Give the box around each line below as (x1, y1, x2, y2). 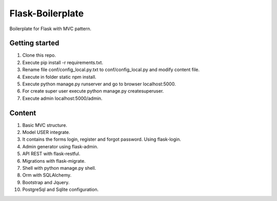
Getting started (9, 39, 60, 48)
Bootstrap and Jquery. (22, 179, 70, 185)
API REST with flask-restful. (22, 151, 81, 157)
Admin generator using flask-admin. (22, 143, 98, 149)
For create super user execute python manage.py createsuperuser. (22, 88, 164, 94)
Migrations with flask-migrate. (22, 158, 86, 164)
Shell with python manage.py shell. (22, 165, 96, 171)
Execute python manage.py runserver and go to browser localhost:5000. (22, 81, 176, 87)
